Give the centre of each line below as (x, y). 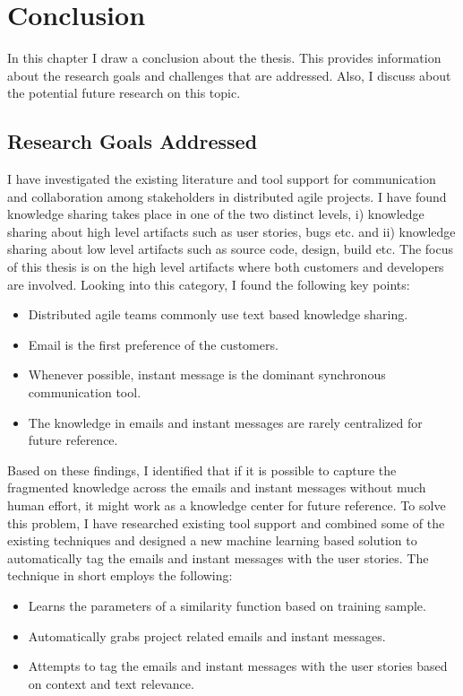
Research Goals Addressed (133, 141)
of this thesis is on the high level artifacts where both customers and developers (226, 267)
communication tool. (85, 392)
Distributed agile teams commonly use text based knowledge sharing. (218, 314)
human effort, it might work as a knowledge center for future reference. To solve (227, 505)
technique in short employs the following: (120, 575)
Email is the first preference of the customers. (153, 344)
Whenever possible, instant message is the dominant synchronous (207, 374)
